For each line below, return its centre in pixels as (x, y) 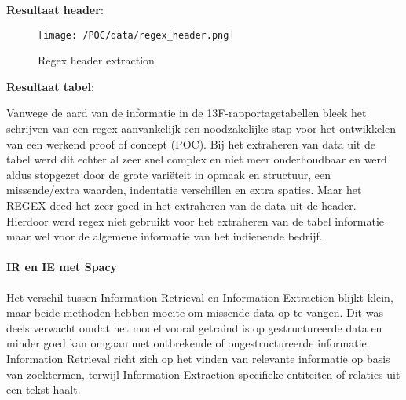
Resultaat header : (55, 9)
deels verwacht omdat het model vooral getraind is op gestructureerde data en (194, 327)
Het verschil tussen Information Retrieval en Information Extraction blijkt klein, (200, 297)
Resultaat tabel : (50, 86)
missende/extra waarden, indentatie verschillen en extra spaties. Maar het (184, 190)
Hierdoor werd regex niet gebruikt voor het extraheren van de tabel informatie (196, 220)
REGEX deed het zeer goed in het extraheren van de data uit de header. (181, 205)
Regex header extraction (96, 60)
